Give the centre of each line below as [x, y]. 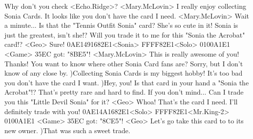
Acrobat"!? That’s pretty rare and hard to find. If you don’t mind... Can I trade [124, 92]
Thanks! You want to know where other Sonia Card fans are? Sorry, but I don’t [124, 63]
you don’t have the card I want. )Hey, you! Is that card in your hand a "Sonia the [127, 82]
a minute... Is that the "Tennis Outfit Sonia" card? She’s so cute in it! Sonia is [121, 25]
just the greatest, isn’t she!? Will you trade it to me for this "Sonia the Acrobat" [125, 34]
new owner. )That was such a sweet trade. [67, 130]
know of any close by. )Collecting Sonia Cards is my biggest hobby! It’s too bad [124, 73]
